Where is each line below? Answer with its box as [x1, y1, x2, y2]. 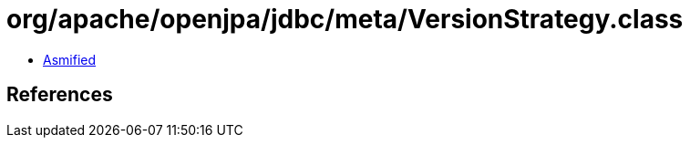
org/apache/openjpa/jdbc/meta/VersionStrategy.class [6, 4, 684, 35]
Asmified [43, 51, 97, 67]
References [6, 83, 113, 107]
